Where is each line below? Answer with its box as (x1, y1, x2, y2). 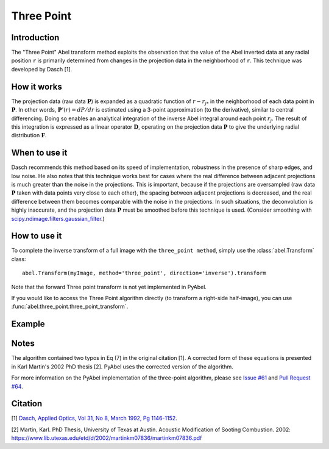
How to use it (11, 231, 62, 241)
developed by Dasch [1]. (11, 65, 73, 73)
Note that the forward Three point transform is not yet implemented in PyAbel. (11, 283, 207, 290)
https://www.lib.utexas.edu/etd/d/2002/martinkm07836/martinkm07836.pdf (11, 434, 202, 442)
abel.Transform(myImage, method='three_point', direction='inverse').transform (22, 270, 266, 277)
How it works (11, 81, 62, 92)
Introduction (11, 32, 60, 43)
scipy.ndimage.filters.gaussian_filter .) (11, 215, 105, 222)
